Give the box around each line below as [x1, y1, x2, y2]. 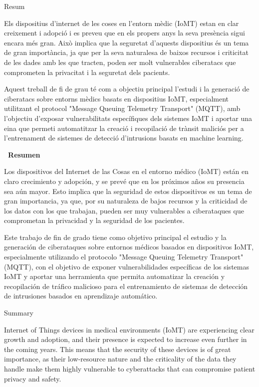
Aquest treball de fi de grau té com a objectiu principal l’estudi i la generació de [4, 83, 250, 94]
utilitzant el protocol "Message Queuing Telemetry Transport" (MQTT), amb [4, 103, 241, 113]
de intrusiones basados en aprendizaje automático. [4, 290, 158, 301]
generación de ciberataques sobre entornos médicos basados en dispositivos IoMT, [4, 241, 254, 252]
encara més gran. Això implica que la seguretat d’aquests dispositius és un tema [4, 37, 249, 47]
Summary [4, 307, 33, 318]
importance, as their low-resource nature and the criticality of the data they [4, 353, 237, 364]
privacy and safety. [4, 373, 61, 383]
